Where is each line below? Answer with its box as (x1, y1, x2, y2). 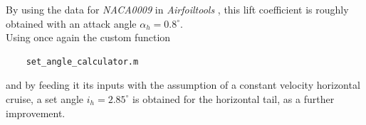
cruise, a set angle (6, 91, 84, 106)
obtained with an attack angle (6, 16, 137, 31)
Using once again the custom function (6, 30, 171, 45)
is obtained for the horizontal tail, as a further (132, 91, 335, 106)
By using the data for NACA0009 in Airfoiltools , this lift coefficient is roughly (6, 2, 349, 16)
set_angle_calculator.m (26, 56, 139, 67)
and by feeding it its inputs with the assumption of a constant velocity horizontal (6, 77, 360, 92)
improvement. (6, 105, 66, 120)
